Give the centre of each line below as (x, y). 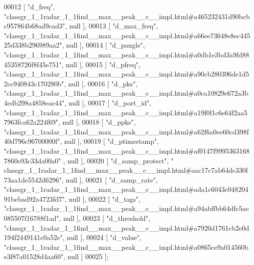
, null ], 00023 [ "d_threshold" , (105, 218)
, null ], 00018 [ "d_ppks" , (97, 122)
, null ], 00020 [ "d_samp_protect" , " (118, 160)
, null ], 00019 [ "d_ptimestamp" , (109, 141)
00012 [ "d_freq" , (30, 6)
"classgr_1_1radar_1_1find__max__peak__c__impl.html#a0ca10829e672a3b (126, 93)
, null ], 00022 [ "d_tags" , (103, 199)
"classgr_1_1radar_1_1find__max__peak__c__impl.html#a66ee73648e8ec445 (127, 35)
